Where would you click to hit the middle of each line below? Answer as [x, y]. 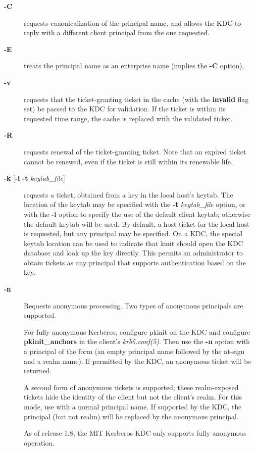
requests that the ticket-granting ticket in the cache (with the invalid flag [136, 99]
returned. [38, 371]
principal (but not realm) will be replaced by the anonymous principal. [131, 416]
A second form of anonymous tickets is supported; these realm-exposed [131, 387]
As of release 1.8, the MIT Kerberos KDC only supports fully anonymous [135, 433]
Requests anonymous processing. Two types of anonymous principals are [133, 305]
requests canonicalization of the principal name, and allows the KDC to [132, 23]
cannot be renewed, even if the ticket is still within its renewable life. [128, 161]
